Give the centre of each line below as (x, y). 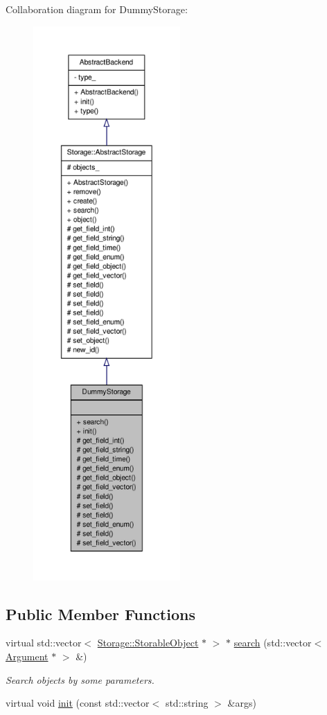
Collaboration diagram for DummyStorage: (97, 9)
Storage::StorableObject (148, 643)
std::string (187, 703)
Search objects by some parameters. (80, 679)
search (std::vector (273, 643)
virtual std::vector (44, 643)
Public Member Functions (100, 614)
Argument (27, 656)
